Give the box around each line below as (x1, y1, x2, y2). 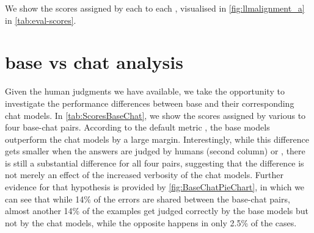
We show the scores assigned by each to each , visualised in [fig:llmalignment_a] (5, 2, 305, 14)
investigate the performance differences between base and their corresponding (5, 96, 294, 109)
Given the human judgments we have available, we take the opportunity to (5, 85, 285, 98)
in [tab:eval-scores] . (5, 13, 76, 26)
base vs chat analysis (5, 49, 183, 74)
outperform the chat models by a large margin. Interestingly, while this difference (5, 132, 309, 145)
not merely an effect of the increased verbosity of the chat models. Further (5, 168, 283, 181)
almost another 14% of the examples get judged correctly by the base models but (5, 204, 309, 217)
